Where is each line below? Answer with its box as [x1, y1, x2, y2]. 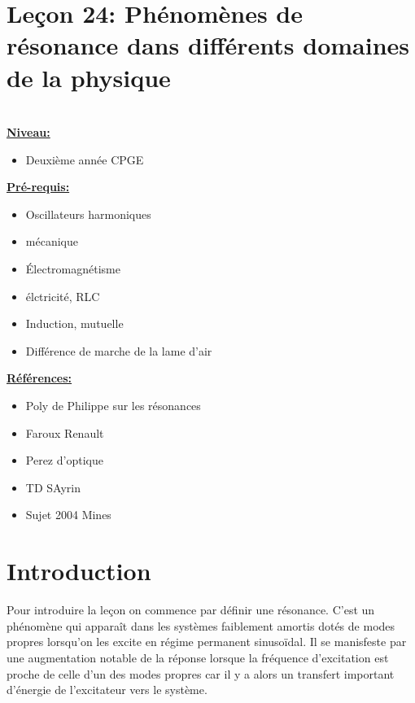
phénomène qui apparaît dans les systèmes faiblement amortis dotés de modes [7, 617, 395, 634]
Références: [7, 369, 72, 386]
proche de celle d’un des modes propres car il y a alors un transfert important [7, 665, 395, 682]
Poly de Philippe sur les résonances [25, 397, 201, 414]
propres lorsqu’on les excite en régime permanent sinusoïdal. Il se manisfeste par [7, 633, 407, 650]
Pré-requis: [7, 178, 70, 195]
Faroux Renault [25, 424, 104, 441]
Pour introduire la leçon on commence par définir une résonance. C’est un [7, 601, 375, 618]
